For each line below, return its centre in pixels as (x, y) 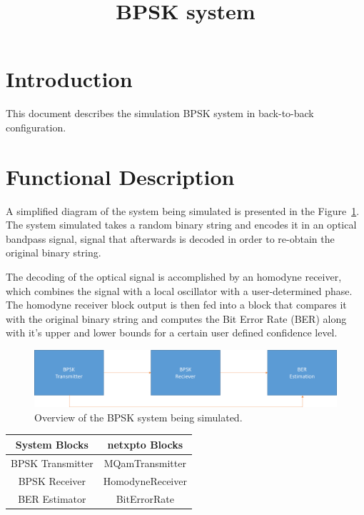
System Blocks (52, 444)
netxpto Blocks (145, 444)
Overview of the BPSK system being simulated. (138, 417)
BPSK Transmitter (52, 462)
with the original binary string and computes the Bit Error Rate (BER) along (176, 318)
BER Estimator (52, 498)
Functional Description (120, 176)
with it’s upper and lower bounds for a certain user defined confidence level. (172, 332)
